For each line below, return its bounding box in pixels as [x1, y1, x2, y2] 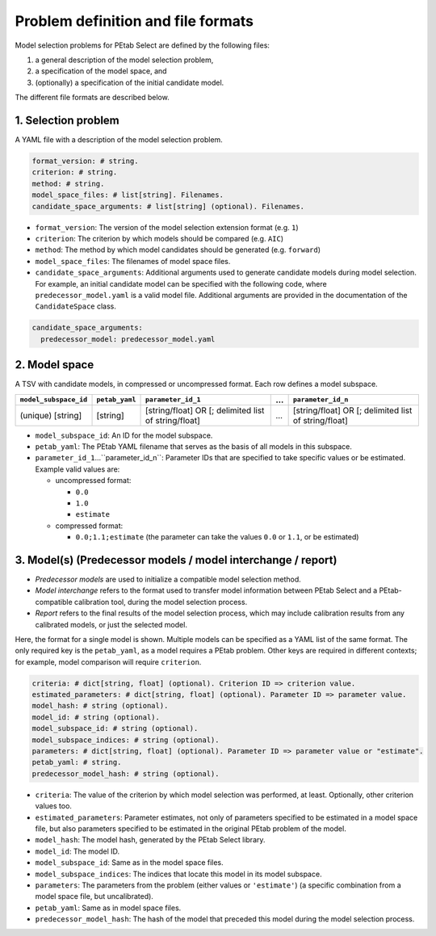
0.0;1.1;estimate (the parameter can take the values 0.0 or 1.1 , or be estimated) [75, 532, 359, 542]
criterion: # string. [31, 168, 118, 177]
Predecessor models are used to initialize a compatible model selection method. [35, 574, 302, 584]
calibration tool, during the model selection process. [73, 597, 248, 607]
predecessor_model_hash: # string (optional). [31, 769, 220, 779]
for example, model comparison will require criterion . [15, 657, 202, 666]
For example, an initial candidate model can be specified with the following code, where [35, 279, 327, 288]
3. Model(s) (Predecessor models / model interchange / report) [15, 553, 337, 567]
